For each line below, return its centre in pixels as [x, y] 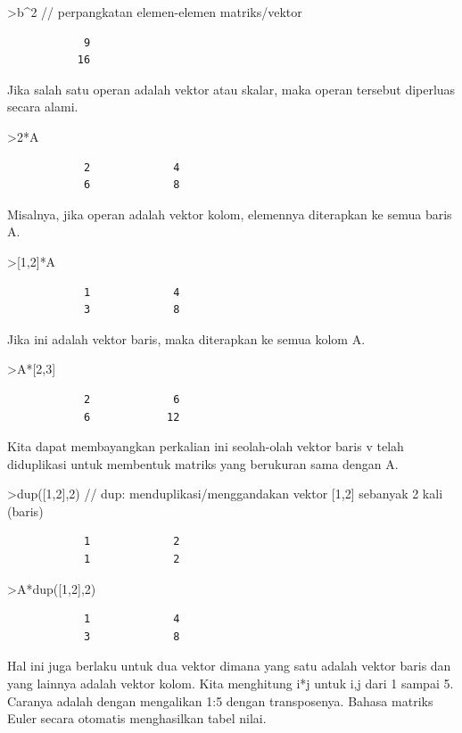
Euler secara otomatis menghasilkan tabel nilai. [137, 718]
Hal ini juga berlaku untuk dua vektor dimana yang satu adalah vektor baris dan [229, 666]
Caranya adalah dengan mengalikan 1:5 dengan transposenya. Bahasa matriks [220, 700]
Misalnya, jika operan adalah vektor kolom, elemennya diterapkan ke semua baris [230, 214]
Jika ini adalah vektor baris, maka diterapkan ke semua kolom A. [186, 338]
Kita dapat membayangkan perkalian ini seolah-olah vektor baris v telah [206, 446]
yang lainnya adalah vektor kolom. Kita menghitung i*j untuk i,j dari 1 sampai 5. [231, 684]
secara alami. [43, 107]
